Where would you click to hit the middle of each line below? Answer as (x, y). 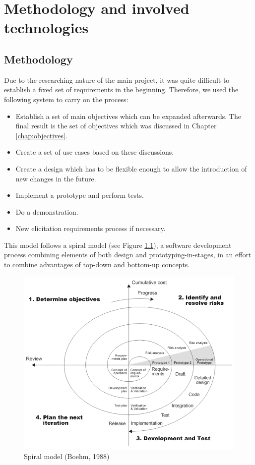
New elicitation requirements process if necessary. (91, 228)
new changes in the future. (56, 178)
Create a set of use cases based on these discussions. (95, 152)
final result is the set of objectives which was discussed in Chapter (116, 126)
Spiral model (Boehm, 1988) (67, 456)
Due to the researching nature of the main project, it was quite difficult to (117, 80)
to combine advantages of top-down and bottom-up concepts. (97, 264)
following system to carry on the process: (66, 99)
